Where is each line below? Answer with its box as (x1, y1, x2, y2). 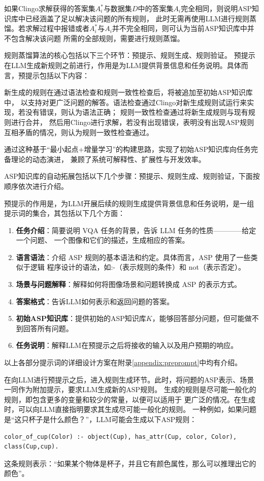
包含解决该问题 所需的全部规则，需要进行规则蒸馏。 (11, 33, 184, 43)
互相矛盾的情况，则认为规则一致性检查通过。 (4, 126, 153, 137)
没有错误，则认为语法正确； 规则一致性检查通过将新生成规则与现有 (25, 107, 248, 117)
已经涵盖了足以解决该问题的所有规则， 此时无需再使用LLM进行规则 (25, 13, 249, 23)
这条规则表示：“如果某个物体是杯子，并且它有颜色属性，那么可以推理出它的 (4, 458, 256, 468)
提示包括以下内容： (25, 70, 89, 80)
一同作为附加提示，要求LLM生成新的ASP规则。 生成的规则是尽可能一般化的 (4, 384, 256, 395)
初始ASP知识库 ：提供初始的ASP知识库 (16, 313, 146, 324)
